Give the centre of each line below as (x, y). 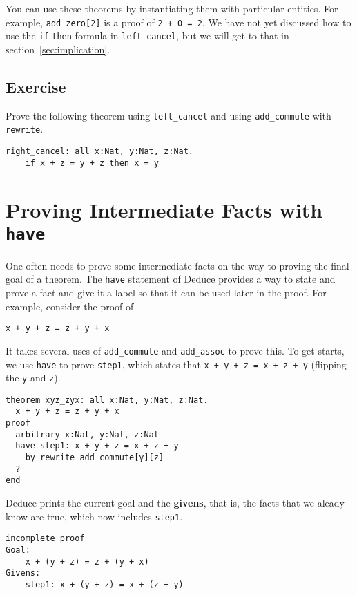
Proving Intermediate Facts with (164, 209)
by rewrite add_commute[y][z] (95, 458)
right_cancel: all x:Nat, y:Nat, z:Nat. (100, 152)
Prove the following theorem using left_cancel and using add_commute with (168, 115)
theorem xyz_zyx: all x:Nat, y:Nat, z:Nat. (107, 400)
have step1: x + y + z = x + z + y (97, 446)
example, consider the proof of (70, 306)
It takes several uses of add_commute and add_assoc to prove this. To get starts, (175, 350)
